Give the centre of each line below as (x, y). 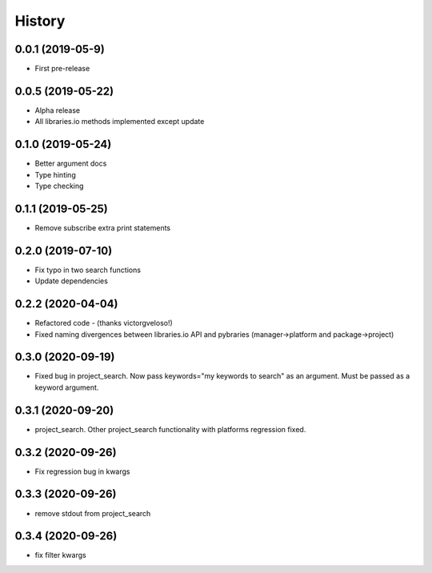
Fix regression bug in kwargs (82, 471)
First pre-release (62, 69)
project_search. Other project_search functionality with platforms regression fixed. (170, 429)
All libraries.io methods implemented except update (120, 122)
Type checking (59, 186)
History (40, 21)
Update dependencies (71, 281)
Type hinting (55, 174)
